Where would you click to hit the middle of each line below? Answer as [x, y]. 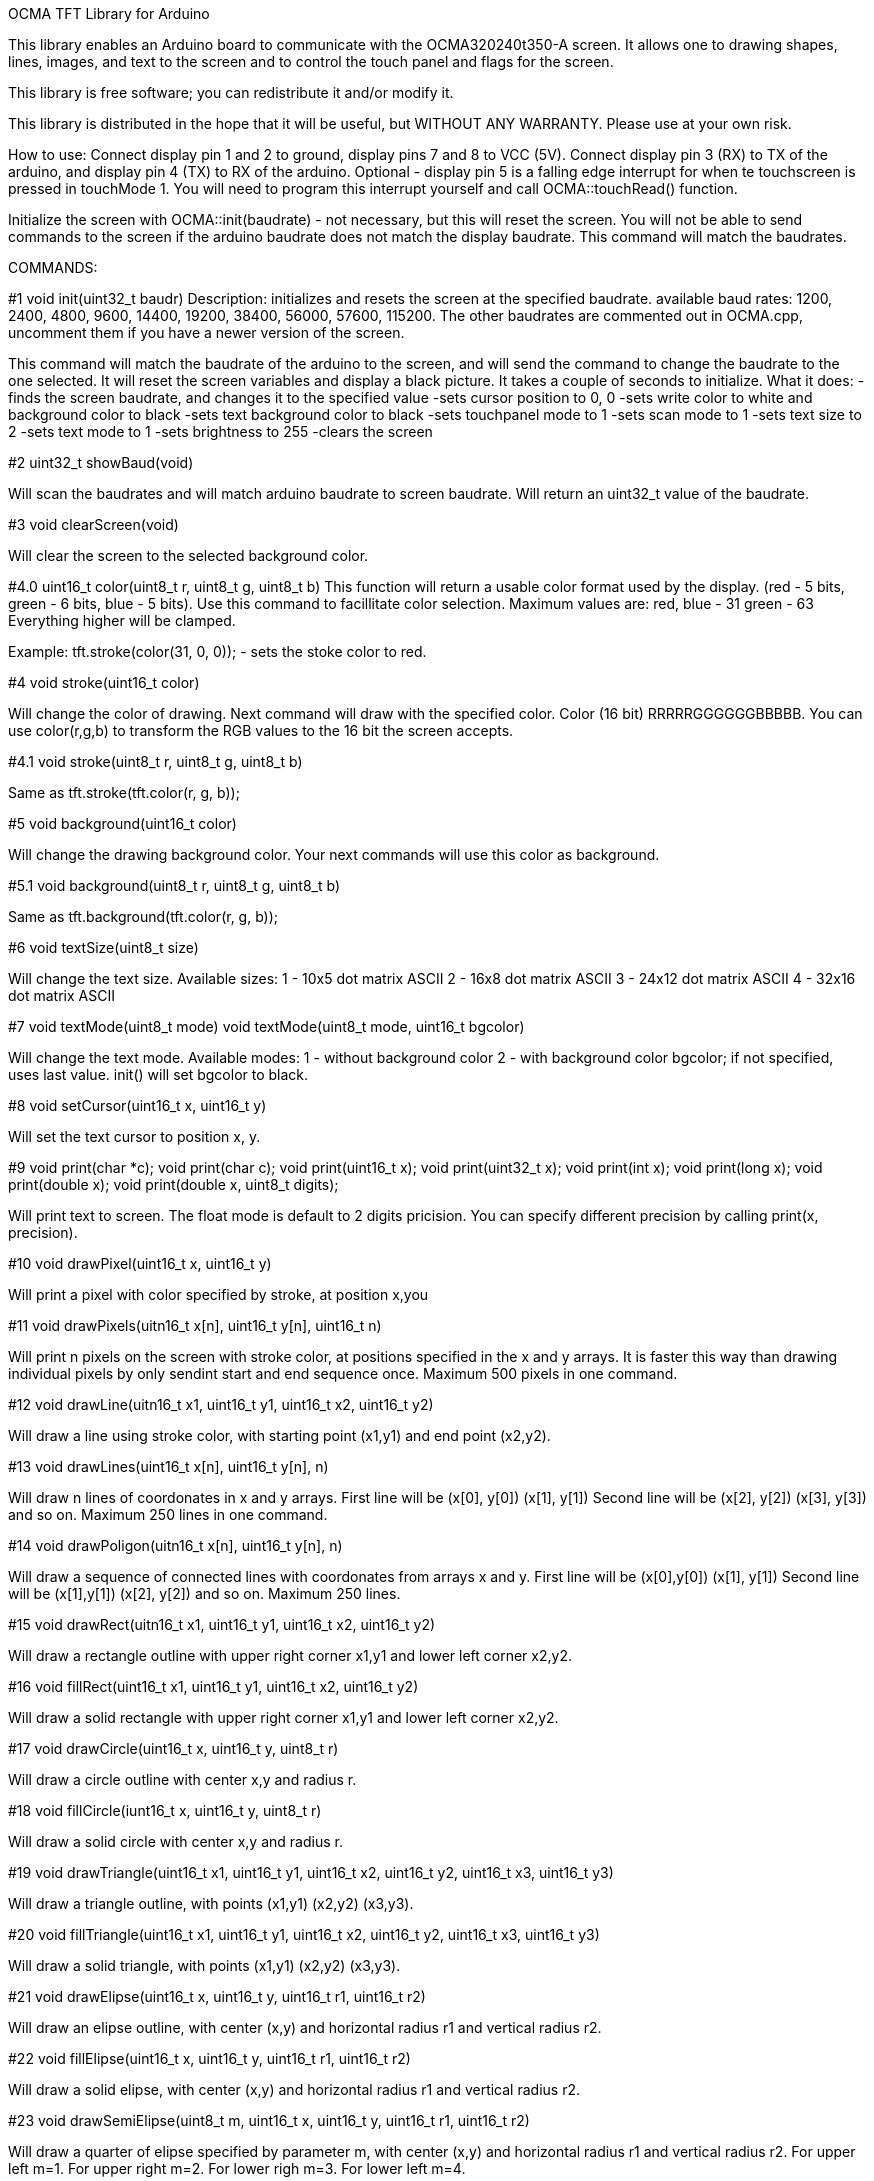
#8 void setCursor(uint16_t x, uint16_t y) [137, 1105]
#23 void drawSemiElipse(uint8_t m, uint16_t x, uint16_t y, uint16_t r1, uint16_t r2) [269, 2120]
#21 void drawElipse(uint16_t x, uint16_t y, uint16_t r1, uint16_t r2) [217, 1996]
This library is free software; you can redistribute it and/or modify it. [231, 92]
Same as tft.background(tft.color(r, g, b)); [143, 916]
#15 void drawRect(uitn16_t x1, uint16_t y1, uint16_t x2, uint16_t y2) [222, 1624]
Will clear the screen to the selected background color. [188, 555]
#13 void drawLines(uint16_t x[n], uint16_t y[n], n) [168, 1466]
